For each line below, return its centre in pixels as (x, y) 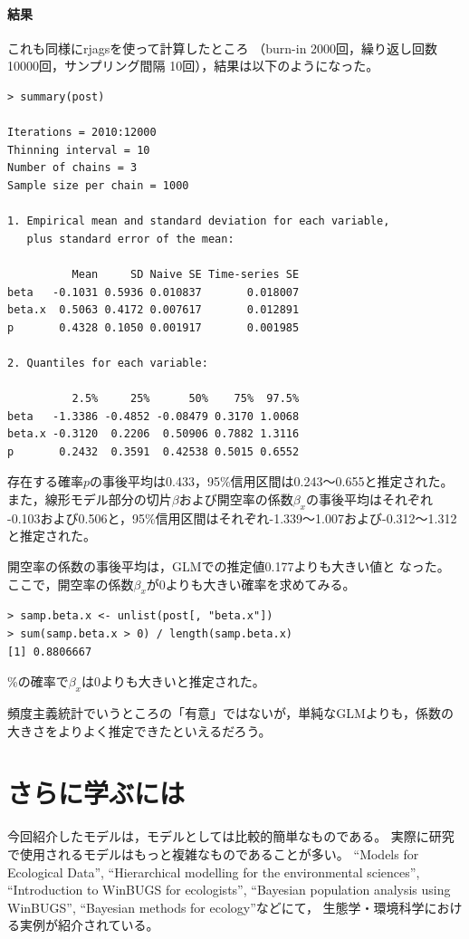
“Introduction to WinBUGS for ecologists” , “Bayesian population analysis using (229, 890)
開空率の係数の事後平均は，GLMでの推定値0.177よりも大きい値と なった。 (229, 566)
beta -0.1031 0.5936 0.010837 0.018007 (153, 292)
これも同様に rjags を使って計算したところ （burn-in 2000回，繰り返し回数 (223, 48)
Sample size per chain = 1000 (98, 185)
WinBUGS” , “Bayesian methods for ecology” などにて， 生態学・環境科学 (216, 907)
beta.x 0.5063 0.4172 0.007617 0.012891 (153, 310)
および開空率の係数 (236, 499)
